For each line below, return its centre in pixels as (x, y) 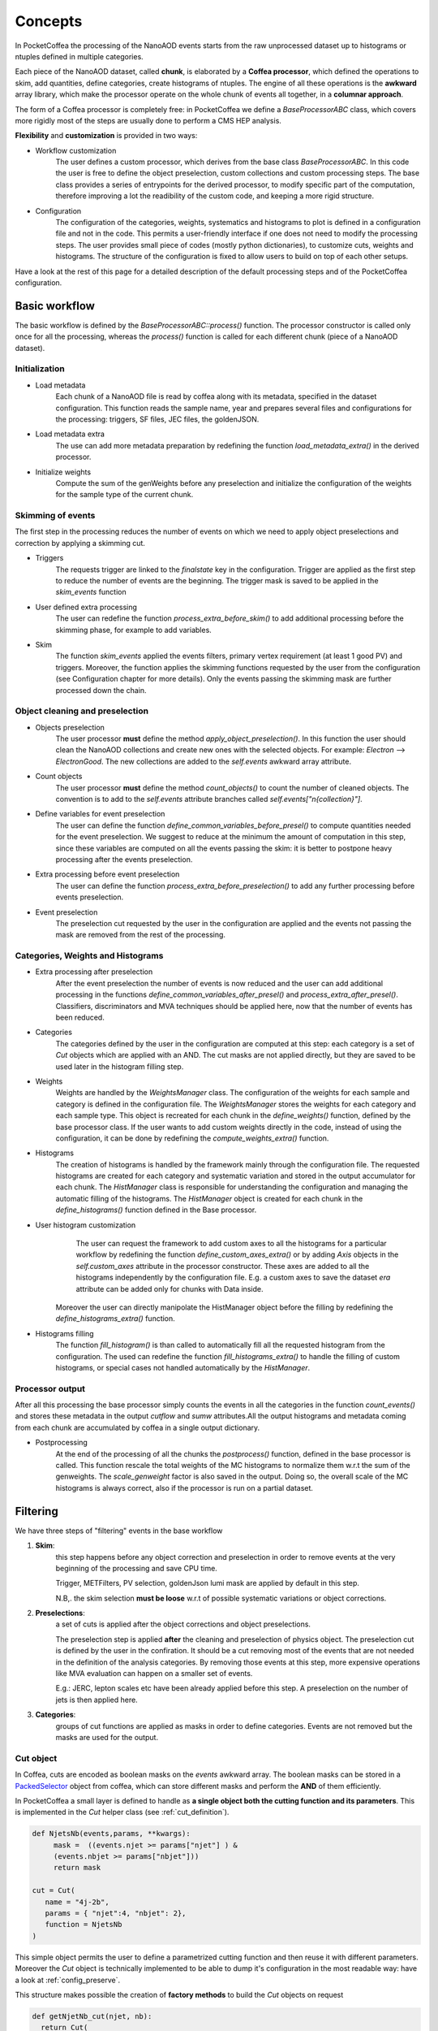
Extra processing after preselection (94, 972)
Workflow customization (76, 150)
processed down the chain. (101, 690)
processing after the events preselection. (124, 859)
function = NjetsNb (84, 1925)
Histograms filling (64, 1333)
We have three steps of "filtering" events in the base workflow (119, 1531)
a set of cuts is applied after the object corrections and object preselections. (183, 1624)
